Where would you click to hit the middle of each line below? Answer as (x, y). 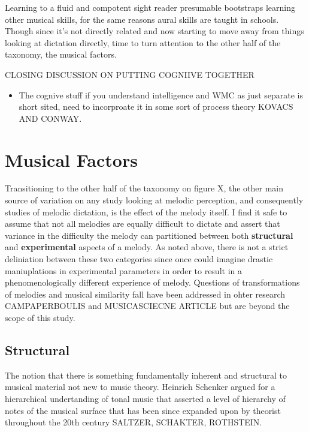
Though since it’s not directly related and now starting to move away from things (154, 31)
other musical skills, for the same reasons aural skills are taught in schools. (142, 19)
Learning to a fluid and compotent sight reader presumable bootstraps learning (150, 7)
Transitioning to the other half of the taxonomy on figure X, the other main (144, 188)
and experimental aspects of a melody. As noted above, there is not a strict (147, 247)
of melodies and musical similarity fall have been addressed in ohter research (145, 294)
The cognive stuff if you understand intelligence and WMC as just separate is (161, 94)
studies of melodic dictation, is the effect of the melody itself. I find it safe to (146, 211)
